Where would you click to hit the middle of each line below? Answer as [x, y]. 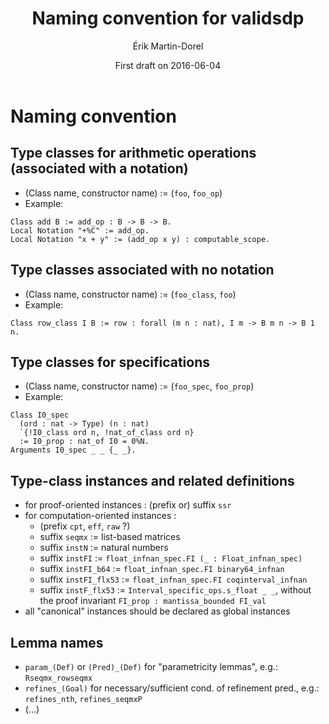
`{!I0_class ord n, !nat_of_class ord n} [107, 433]
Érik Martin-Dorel [168, 46]
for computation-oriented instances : [100, 516]
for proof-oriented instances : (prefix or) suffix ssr [128, 505]
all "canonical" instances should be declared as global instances [157, 611]
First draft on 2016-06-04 [168, 65]
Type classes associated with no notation [142, 270]
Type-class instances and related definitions [152, 480]
